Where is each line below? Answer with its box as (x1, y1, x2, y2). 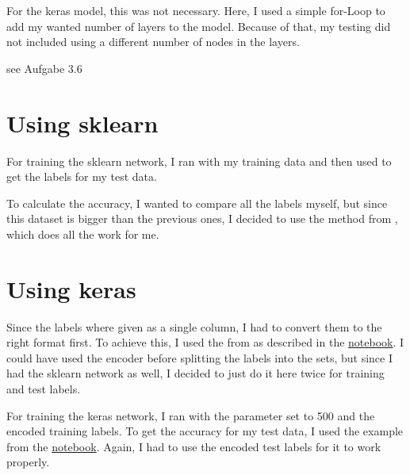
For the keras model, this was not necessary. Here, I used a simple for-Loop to (6, 2, 385, 18)
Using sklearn (6, 106, 159, 139)
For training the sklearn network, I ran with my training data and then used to (6, 152, 392, 169)
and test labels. (6, 380, 81, 396)
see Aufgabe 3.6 (6, 59, 82, 76)
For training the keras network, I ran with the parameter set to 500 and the (6, 407, 375, 423)
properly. (6, 454, 50, 470)
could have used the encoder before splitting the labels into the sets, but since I (6, 349, 393, 366)
